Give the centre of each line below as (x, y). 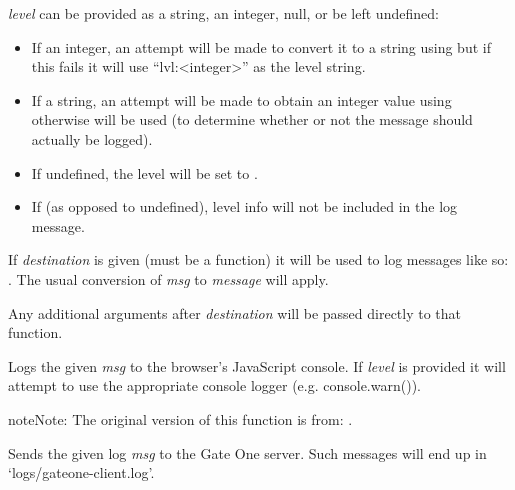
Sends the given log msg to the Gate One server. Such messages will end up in (247, 452)
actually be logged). (92, 138)
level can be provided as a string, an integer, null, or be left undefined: (223, 13)
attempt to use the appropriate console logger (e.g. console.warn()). (214, 385)
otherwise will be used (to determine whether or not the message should (252, 119)
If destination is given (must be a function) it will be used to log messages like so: (258, 259)
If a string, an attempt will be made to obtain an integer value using (241, 99)
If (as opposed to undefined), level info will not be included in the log (244, 206)
